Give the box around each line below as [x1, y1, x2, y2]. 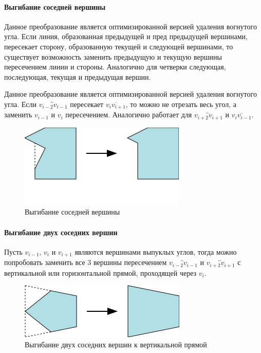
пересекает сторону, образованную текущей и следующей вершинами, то [4, 41, 233, 51]
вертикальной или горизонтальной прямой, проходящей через [4, 267, 197, 278]
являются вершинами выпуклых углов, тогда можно [74, 246, 237, 257]
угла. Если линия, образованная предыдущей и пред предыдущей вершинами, [4, 31, 248, 42]
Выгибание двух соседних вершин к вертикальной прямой [25, 339, 207, 349]
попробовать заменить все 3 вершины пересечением [4, 257, 167, 268]
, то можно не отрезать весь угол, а [125, 98, 237, 109]
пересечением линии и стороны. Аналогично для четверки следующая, [4, 61, 226, 72]
